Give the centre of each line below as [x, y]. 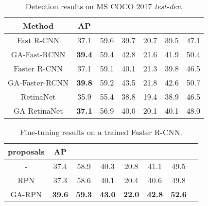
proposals [26, 151]
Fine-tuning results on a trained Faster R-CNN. [101, 132]
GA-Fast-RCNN [38, 54]
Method [38, 26]
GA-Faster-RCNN [38, 82]
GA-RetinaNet [38, 111]
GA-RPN [26, 194]
